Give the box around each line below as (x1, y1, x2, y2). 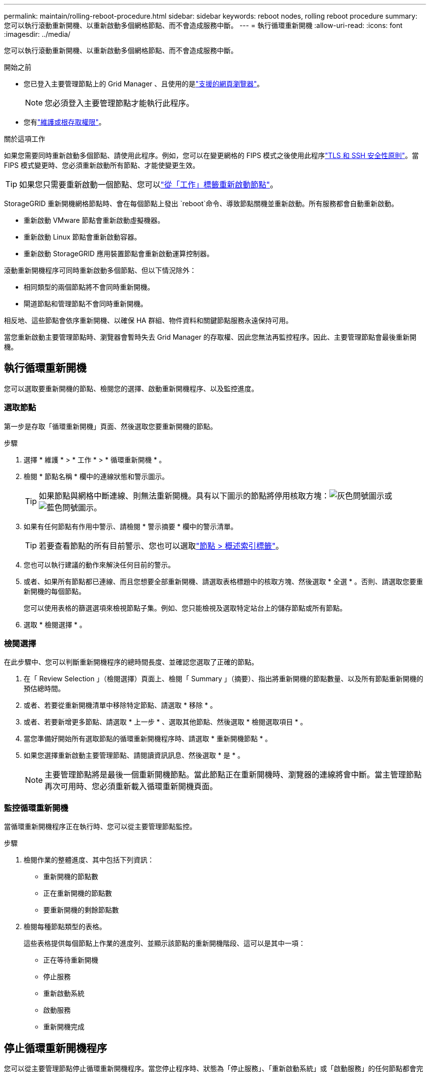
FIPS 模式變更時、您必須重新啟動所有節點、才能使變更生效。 (4, 161, 199, 169)
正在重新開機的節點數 (43, 889, 112, 898)
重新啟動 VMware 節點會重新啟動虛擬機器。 (24, 216, 164, 224)
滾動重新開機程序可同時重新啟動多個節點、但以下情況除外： (4, 266, 196, 274)
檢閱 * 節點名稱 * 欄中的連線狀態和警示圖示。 (24, 472, 169, 481)
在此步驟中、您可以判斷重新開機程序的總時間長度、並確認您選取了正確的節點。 (4, 658, 258, 667)
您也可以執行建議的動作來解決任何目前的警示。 (24, 560, 175, 569)
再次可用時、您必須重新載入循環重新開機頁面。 (45, 781, 218, 792)
